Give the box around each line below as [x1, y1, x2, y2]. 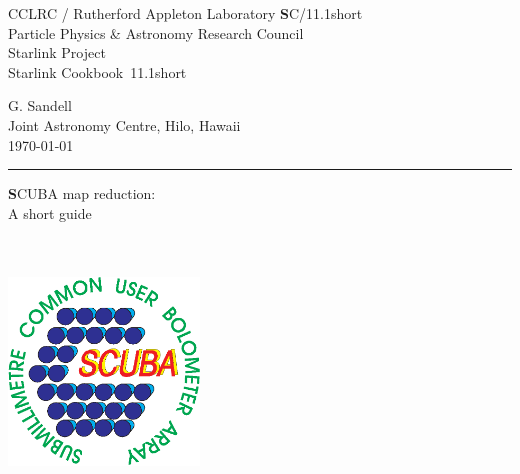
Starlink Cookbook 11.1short [8, 61, 187, 82]
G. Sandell [8, 95, 72, 116]
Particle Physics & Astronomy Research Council [8, 22, 304, 43]
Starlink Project [8, 42, 106, 63]
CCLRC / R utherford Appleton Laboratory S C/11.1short [8, 3, 363, 23]
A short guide [8, 202, 92, 223]
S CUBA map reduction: [8, 183, 156, 204]
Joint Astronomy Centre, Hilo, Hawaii [8, 114, 241, 135]
